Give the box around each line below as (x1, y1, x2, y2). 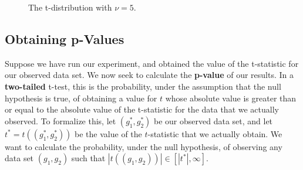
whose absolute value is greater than (165, 91, 297, 104)
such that (71, 152, 106, 164)
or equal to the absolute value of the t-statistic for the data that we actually (5, 103, 279, 115)
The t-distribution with (28, 1, 112, 13)
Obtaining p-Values (5, 29, 124, 47)
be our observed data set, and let (154, 114, 273, 127)
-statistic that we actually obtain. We (147, 127, 282, 140)
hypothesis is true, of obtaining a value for (5, 91, 157, 104)
